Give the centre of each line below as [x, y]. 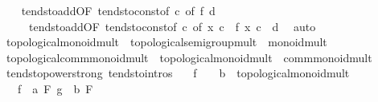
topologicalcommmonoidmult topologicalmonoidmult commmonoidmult [189, 57]
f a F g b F [55, 88]
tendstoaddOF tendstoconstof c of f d [118, 10]
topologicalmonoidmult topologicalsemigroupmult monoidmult [166, 42]
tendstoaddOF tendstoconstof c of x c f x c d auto [172, 26]
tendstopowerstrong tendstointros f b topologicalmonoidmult [178, 73]
